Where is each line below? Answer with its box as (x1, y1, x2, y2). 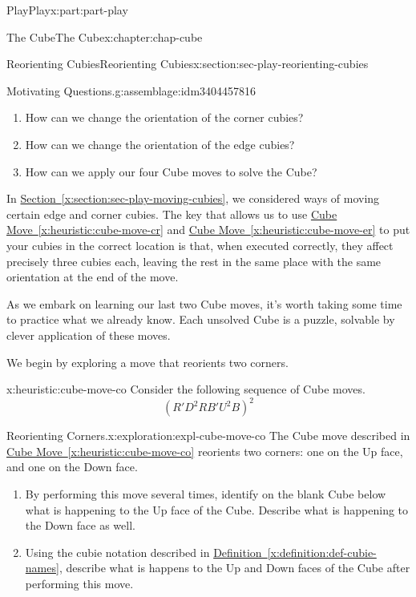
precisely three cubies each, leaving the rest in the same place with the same (6, 252, 382, 269)
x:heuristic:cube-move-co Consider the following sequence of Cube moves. (6, 381, 366, 397)
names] (25, 559, 59, 576)
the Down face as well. (25, 517, 135, 534)
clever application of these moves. (6, 326, 171, 343)
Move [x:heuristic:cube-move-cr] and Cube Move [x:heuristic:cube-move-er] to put (6, 221, 410, 238)
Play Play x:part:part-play (6, 2, 128, 18)
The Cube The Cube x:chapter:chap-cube (6, 28, 203, 45)
